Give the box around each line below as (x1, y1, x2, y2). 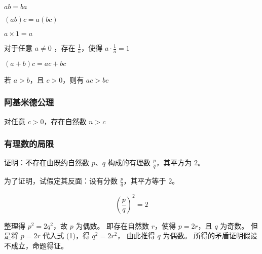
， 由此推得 (117, 230, 155, 241)
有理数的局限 (4, 137, 54, 150)
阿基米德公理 (4, 96, 54, 108)
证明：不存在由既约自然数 (4, 157, 89, 168)
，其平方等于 (123, 175, 166, 186)
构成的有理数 (107, 157, 151, 168)
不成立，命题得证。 (4, 240, 68, 250)
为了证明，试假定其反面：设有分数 (4, 175, 118, 186)
